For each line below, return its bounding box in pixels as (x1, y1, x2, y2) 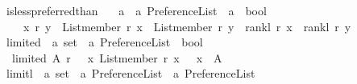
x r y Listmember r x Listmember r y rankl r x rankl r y (23, 18, 351, 34)
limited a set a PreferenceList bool (6, 34, 203, 50)
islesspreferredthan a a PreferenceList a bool (6, 2, 267, 18)
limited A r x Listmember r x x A (11, 49, 222, 66)
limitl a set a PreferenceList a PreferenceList (6, 65, 255, 82)
